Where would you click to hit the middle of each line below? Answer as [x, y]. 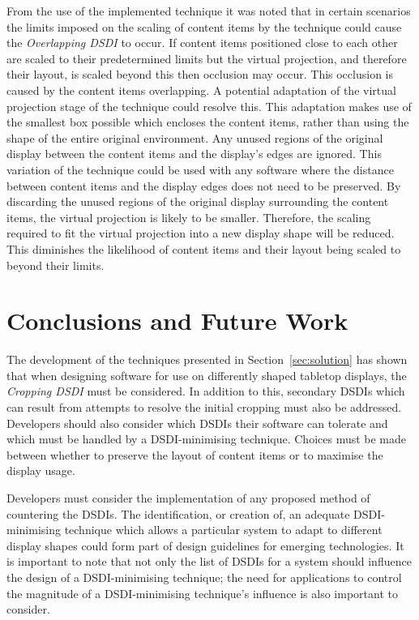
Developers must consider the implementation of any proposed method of [188, 497]
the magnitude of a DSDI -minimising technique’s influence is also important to [202, 593]
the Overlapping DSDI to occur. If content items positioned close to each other [202, 43]
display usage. [41, 470]
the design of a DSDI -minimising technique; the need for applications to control [204, 577]
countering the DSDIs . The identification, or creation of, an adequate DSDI [194, 513]
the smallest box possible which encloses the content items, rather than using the [208, 122]
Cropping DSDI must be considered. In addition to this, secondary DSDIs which [206, 391]
